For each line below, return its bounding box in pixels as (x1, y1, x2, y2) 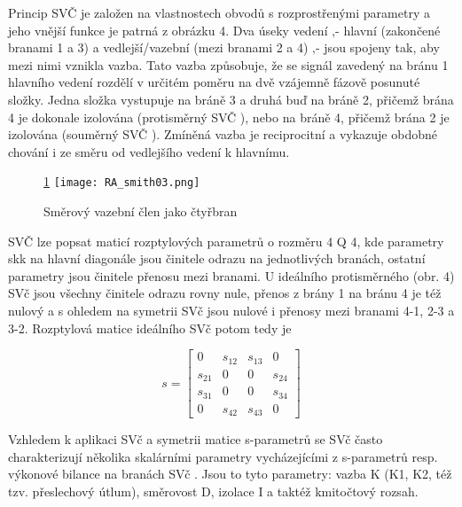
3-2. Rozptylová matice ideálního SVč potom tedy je (8, 318, 292, 337)
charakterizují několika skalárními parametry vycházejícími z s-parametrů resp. (8, 447, 438, 465)
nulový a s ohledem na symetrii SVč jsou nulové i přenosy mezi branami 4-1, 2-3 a (8, 300, 455, 319)
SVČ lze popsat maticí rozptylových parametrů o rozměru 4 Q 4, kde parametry (8, 231, 444, 250)
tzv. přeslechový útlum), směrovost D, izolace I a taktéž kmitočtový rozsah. (8, 481, 419, 500)
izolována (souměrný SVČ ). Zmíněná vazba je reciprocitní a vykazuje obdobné (8, 125, 437, 144)
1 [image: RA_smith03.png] (43, 172, 200, 191)
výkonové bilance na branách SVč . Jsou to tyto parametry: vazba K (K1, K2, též (8, 464, 452, 483)
